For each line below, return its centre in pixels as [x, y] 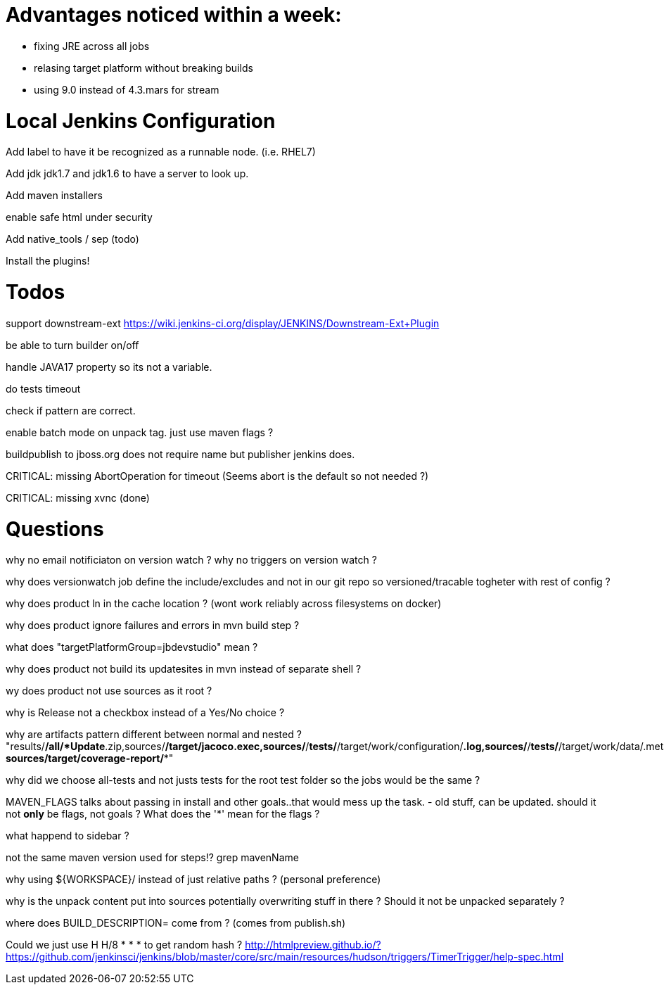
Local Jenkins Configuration [141, 121]
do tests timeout [43, 388]
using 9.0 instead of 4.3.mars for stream [127, 89]
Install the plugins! [48, 261]
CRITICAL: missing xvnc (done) [78, 497]
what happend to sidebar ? [68, 836]
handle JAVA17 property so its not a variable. [109, 367]
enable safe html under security [79, 217]
